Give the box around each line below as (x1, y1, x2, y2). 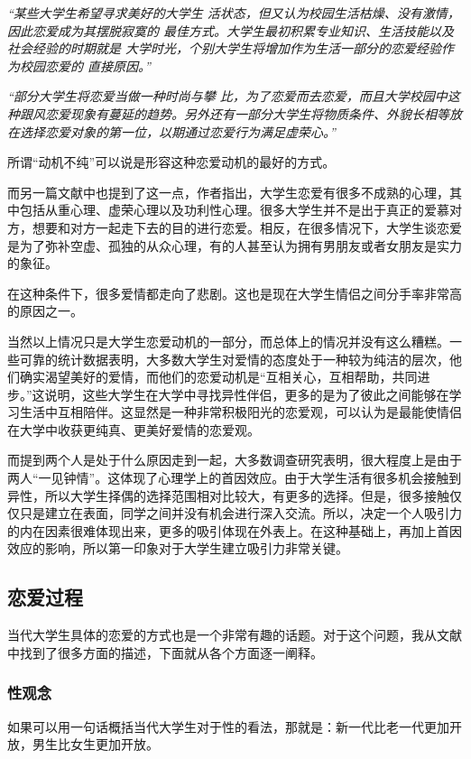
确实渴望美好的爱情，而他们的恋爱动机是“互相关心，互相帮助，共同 (19, 367, 418, 386)
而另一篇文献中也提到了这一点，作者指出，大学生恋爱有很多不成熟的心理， (7, 182, 449, 201)
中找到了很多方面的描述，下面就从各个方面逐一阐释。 (7, 643, 323, 662)
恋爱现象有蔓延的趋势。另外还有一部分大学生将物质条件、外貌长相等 (44, 104, 449, 123)
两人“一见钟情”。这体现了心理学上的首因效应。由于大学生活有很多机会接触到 (7, 468, 462, 487)
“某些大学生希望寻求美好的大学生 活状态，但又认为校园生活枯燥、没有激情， (7, 4, 460, 22)
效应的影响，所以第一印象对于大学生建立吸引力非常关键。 (7, 539, 348, 558)
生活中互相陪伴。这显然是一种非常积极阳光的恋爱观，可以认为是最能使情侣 (19, 403, 462, 421)
